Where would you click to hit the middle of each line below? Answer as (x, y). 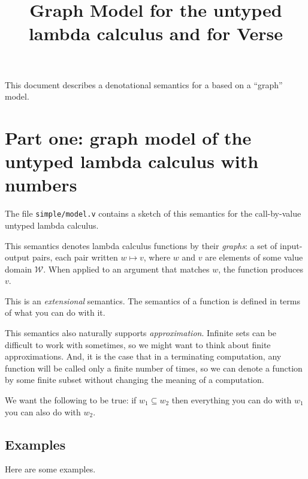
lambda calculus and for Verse (156, 33)
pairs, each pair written (75, 257)
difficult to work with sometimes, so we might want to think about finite (138, 344)
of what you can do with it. (55, 312)
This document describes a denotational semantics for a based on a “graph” (144, 84)
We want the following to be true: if (71, 400)
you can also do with (43, 411)
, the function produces (261, 269)
